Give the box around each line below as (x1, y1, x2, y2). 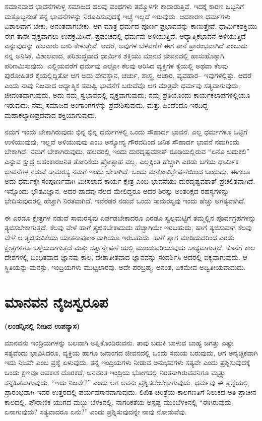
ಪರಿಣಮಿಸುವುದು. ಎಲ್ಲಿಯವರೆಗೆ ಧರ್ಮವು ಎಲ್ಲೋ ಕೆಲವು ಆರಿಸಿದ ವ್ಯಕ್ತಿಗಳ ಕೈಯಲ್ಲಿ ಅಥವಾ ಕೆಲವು (5, 60, 228, 71)
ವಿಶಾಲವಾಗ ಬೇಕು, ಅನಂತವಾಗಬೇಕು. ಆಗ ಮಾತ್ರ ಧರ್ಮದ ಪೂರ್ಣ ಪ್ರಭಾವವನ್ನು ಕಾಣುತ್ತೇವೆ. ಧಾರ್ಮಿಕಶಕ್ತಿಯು (5, 21, 257, 31)
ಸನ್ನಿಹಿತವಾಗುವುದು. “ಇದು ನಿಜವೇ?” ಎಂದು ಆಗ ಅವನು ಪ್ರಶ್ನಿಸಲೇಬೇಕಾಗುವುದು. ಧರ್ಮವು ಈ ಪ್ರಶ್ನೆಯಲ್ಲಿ (5, 377, 249, 387)
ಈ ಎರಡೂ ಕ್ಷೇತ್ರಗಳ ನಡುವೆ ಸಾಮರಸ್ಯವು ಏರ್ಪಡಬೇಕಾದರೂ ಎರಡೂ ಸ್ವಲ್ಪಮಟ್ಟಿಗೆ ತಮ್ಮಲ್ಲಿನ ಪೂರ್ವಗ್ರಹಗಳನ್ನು (5, 212, 256, 223)
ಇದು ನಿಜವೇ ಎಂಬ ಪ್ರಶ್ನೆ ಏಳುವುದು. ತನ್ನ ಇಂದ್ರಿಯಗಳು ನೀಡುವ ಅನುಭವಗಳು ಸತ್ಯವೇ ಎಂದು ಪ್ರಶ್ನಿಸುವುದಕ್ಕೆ (5, 357, 250, 368)
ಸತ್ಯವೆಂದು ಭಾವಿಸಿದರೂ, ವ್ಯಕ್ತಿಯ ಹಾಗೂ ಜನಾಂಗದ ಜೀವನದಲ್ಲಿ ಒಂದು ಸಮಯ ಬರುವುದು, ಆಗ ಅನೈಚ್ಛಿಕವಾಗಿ (5, 347, 258, 358)
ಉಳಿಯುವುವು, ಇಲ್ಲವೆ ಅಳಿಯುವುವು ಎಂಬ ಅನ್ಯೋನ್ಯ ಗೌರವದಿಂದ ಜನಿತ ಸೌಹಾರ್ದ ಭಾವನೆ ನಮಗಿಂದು (5, 136, 240, 147)
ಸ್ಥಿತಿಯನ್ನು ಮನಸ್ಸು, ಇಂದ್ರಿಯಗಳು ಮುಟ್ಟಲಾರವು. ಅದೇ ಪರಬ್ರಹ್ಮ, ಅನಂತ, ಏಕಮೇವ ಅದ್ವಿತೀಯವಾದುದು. (5, 261, 246, 272)
